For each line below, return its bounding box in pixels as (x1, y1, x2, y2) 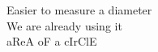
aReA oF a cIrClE (6, 33, 97, 50)
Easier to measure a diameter (6, 2, 152, 18)
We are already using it (6, 17, 122, 34)
